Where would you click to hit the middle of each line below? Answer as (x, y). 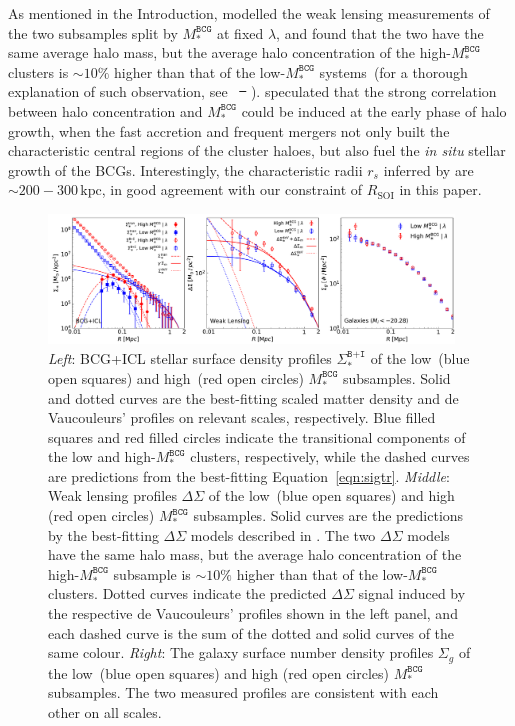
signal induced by (412, 593)
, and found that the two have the (380, 32)
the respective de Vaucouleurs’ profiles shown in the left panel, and (253, 613)
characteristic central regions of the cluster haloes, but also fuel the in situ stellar (257, 150)
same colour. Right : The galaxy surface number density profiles (241, 652)
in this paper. (440, 189)
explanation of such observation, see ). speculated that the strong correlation (252, 91)
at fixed (240, 32)
